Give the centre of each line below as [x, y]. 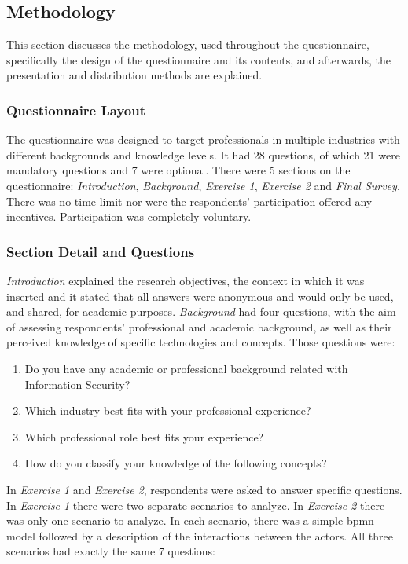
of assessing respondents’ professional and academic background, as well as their [199, 326]
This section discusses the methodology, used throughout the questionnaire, [188, 44]
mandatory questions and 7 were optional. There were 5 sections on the [178, 170]
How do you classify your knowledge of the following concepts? [176, 463]
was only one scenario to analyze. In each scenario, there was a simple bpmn [190, 520]
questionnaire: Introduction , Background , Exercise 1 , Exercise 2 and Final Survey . [203, 185]
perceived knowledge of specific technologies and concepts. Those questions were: [201, 342]
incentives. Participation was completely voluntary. [129, 216]
